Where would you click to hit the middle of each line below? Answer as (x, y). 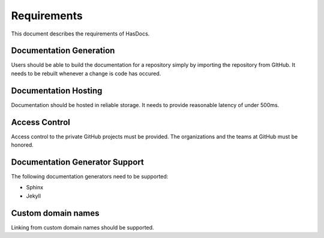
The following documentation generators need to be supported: (90, 176)
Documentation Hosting (57, 90)
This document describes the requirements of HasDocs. (80, 34)
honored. (22, 145)
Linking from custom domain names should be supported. (82, 227)
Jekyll (34, 196)
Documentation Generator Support (77, 162)
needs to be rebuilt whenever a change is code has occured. (86, 73)
